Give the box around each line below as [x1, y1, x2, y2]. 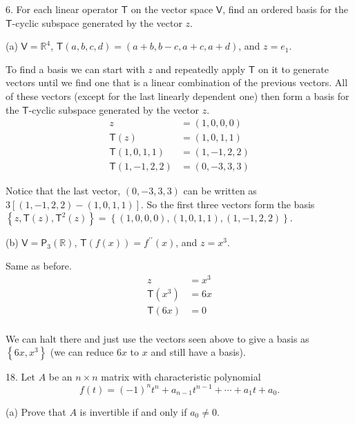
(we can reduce [50, 345, 114, 359]
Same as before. [6, 259, 72, 273]
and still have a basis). [151, 345, 246, 359]
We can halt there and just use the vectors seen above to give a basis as [6, 331, 309, 345]
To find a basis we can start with [6, 61, 145, 76]
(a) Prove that [6, 404, 66, 418]
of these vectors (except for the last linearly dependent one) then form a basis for [6, 88, 349, 103]
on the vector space [131, 2, 213, 16]
